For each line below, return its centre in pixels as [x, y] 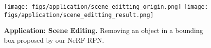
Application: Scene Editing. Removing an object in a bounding [104, 30]
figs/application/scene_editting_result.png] [79, 15]
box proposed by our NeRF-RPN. [54, 40]
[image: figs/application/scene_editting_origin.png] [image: [106, 7]
